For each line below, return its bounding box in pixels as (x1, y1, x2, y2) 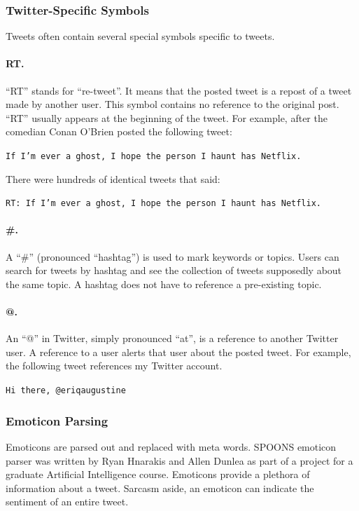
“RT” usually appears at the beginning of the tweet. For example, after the (6, 110, 328, 125)
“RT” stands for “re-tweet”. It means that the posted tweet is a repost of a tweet (6, 83, 352, 97)
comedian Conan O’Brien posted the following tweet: (6, 124, 232, 139)
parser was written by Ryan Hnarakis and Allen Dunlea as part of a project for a (6, 453, 353, 468)
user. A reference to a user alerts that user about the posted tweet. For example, (6, 344, 351, 359)
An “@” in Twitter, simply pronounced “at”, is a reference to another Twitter (6, 331, 339, 346)
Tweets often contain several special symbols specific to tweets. (6, 29, 275, 43)
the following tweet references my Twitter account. (6, 358, 223, 373)
